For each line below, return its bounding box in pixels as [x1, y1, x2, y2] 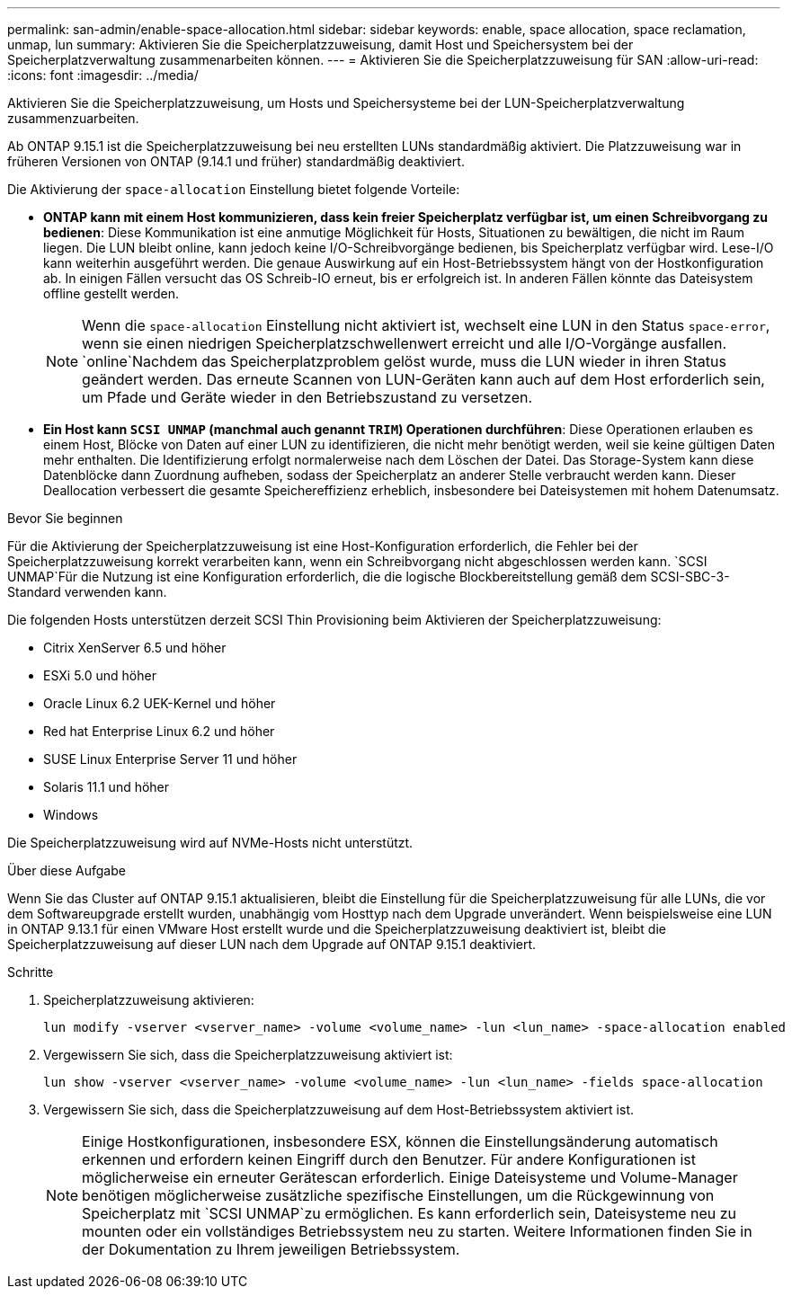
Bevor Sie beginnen [7, 510, 123, 526]
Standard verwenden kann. [7, 584, 167, 599]
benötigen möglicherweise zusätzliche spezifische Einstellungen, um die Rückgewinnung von [82, 1186, 715, 1204]
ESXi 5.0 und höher [43, 668, 156, 683]
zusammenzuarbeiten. [7, 111, 139, 126]
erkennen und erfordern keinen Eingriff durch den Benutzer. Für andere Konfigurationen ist [82, 1150, 696, 1168]
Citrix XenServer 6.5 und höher [43, 640, 227, 655]
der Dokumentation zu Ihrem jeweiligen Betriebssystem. [82, 1240, 460, 1258]
